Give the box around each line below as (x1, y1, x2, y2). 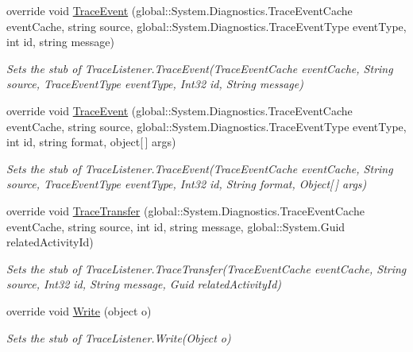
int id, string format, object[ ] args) (6, 133, 176, 150)
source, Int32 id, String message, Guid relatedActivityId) (6, 276, 282, 292)
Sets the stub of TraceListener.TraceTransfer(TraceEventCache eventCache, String (6, 260, 407, 277)
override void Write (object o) (6, 302, 152, 319)
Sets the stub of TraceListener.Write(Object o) (6, 329, 231, 346)
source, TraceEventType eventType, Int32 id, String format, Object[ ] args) (6, 176, 367, 192)
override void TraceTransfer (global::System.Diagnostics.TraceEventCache (6, 202, 365, 219)
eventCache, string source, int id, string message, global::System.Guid (6, 218, 345, 234)
